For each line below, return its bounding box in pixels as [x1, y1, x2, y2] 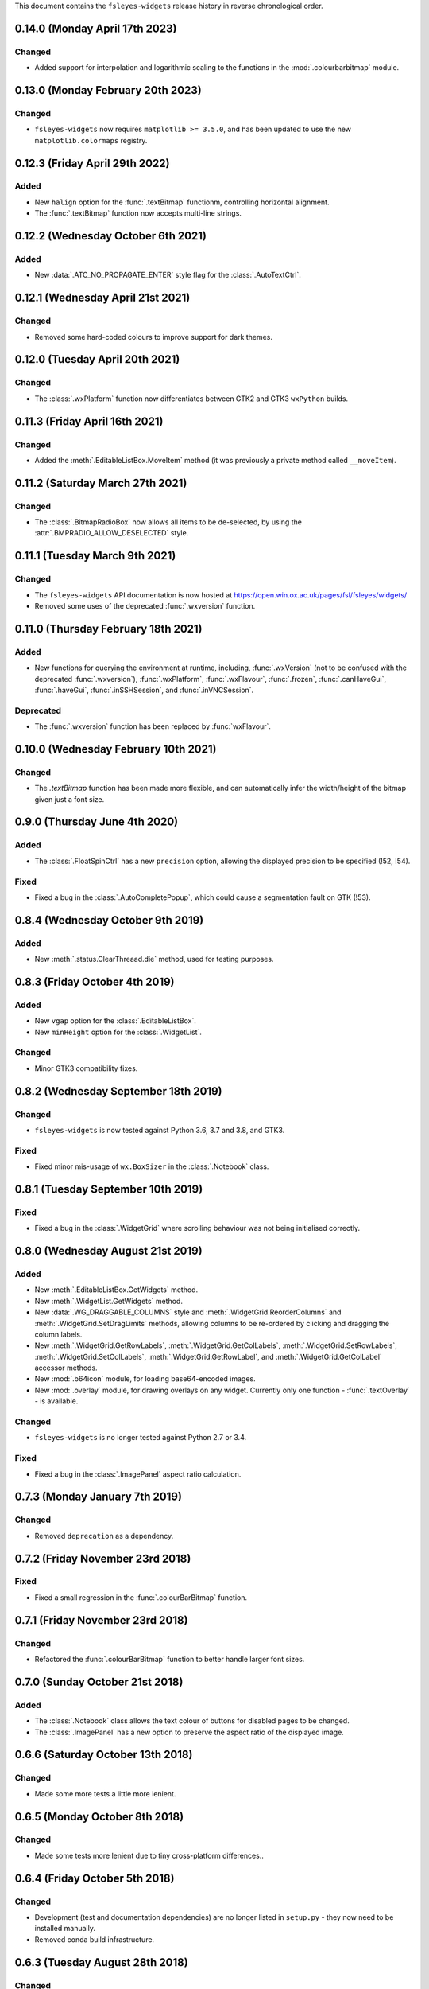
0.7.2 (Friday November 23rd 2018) [14, 1551, 191, 1565]
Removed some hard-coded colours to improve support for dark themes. [34, 332, 273, 341]
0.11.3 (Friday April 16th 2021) [14, 415, 164, 428]
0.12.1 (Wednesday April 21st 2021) [14, 291, 191, 305]
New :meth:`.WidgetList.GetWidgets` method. [34, 1296, 183, 1306]
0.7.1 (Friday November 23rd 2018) [14, 1613, 188, 1627]
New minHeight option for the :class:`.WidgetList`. [34, 1027, 203, 1037]
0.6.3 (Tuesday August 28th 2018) [14, 1956, 188, 1969]
